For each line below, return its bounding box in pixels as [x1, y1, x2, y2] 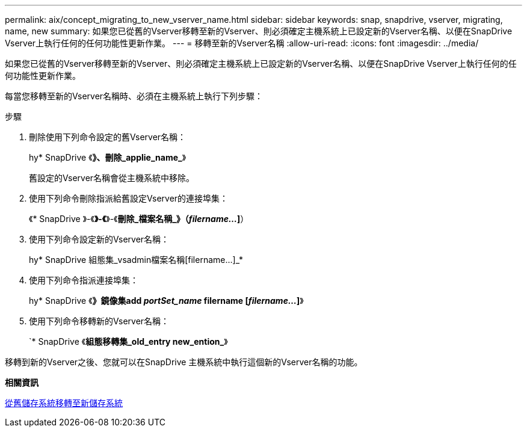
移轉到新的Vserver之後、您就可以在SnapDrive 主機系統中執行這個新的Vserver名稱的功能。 [5, 357, 363, 367]
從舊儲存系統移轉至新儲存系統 [5, 398, 123, 408]
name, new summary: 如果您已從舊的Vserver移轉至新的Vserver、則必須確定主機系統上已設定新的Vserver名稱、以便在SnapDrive [5, 26, 513, 36]
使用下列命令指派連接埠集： [29, 275, 138, 285]
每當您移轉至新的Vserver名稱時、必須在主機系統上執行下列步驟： [5, 91, 263, 101]
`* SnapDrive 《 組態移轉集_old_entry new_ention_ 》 [29, 336, 228, 347]
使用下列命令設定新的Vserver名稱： [29, 234, 170, 244]
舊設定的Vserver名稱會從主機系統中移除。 [29, 173, 195, 183]
